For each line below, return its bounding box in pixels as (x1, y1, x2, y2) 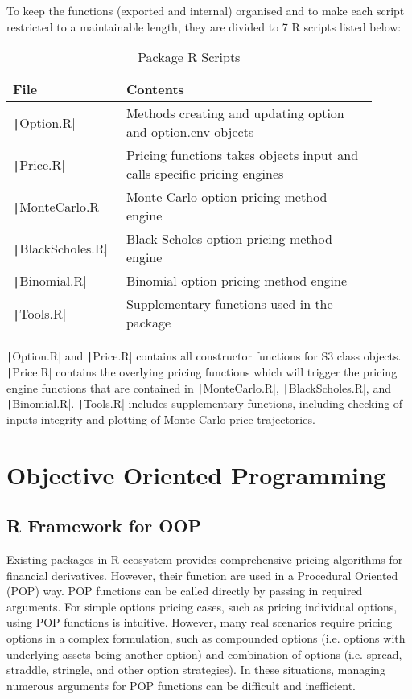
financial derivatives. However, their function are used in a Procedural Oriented (6, 566, 398, 583)
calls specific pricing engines (126, 164, 284, 183)
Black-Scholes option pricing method (126, 229, 332, 249)
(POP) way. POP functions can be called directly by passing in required (6, 582, 363, 599)
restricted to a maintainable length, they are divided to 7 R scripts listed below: (6, 18, 402, 35)
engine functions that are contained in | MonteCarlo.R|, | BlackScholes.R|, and (6, 379, 391, 396)
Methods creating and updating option (126, 104, 344, 123)
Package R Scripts (138, 47, 241, 67)
